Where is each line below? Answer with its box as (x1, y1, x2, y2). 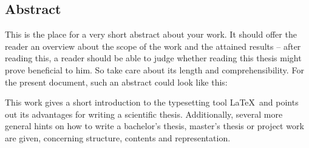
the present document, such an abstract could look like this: (5, 75, 228, 88)
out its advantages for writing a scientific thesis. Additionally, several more (5, 107, 283, 120)
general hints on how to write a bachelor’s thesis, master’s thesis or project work (5, 119, 304, 132)
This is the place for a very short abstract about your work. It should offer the (5, 28, 297, 41)
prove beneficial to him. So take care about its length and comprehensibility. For (5, 63, 304, 76)
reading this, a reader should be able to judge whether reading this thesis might (5, 52, 302, 64)
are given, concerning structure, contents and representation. (5, 131, 231, 144)
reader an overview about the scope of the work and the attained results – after (5, 39, 301, 52)
